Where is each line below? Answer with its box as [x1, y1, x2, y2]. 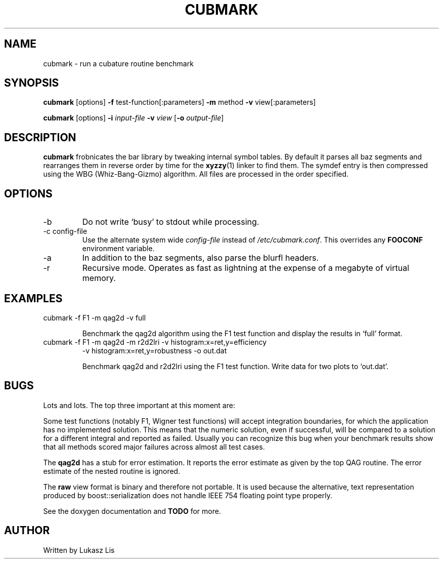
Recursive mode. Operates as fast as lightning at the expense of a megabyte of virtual [82, 263, 409, 273]
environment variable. [82, 244, 155, 253]
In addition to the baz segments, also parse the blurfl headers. [82, 253, 319, 263]
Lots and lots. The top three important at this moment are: [43, 400, 235, 410]
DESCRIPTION [4, 131, 76, 144]
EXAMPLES [4, 292, 63, 305]
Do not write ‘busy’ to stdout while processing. [82, 217, 259, 227]
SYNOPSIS [4, 76, 59, 90]
